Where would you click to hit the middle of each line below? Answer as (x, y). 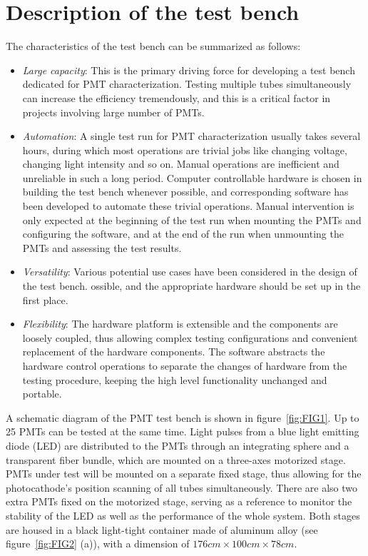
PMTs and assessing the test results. (102, 247)
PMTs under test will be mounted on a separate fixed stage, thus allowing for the (184, 474)
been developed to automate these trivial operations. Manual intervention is (188, 206)
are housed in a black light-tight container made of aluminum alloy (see (162, 529)
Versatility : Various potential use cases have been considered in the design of (190, 272)
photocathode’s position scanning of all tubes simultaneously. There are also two (182, 487)
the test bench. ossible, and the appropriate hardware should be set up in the (191, 286)
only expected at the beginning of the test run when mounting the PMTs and (192, 219)
